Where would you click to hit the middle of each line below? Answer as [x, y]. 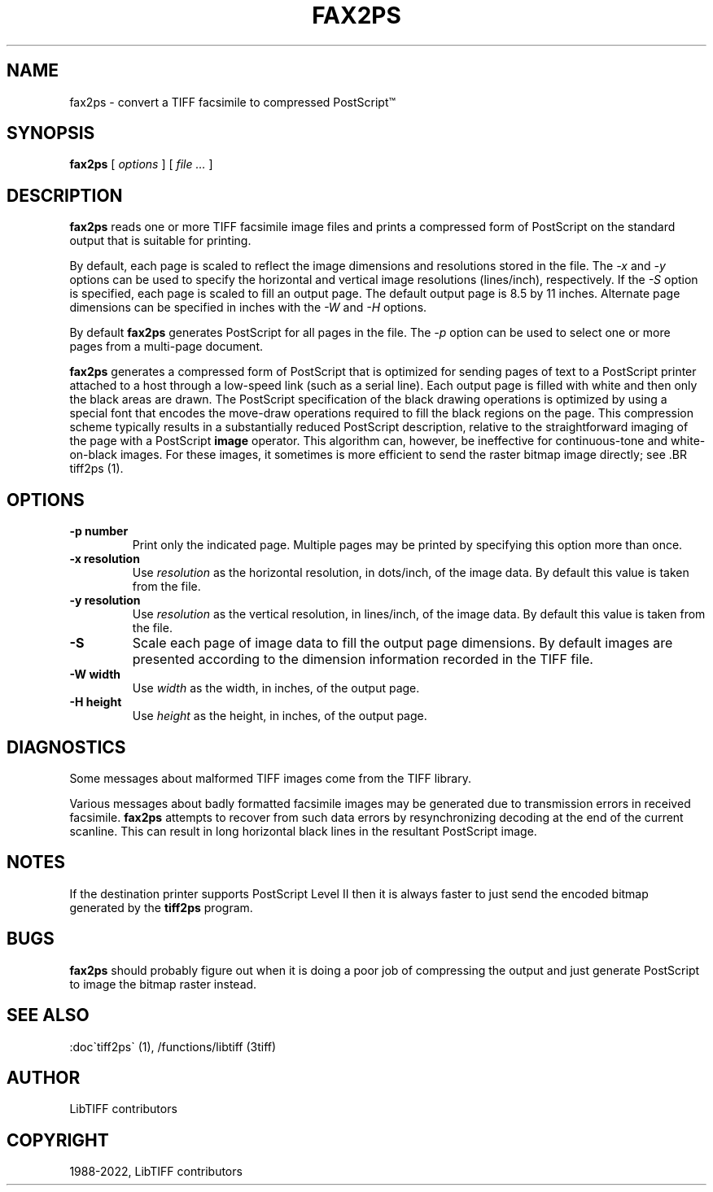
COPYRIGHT [58, 1140]
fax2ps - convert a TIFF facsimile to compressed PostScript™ [233, 102]
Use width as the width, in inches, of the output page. [276, 688]
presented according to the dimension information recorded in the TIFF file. [363, 659]
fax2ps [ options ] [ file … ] [141, 164]
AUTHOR [44, 1077]
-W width [95, 675]
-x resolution [105, 559]
